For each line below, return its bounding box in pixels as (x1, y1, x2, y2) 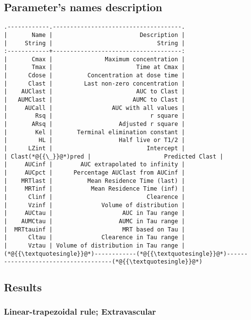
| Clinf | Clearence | (4, 193, 185, 200)
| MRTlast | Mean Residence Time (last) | (4, 177, 185, 184)
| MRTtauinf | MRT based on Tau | (4, 226, 185, 233)
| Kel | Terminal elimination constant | (4, 128, 185, 136)
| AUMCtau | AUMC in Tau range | (4, 217, 185, 225)
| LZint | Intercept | (4, 145, 185, 152)
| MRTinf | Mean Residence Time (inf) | (4, 185, 185, 193)
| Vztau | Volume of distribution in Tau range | (4, 242, 185, 249)
